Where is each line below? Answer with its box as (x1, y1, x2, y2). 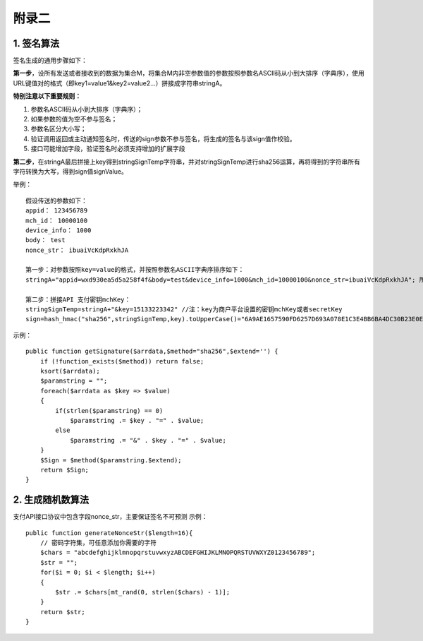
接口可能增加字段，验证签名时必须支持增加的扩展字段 (30, 145, 185, 153)
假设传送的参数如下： (25, 196, 87, 205)
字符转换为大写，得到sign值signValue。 (13, 167, 128, 176)
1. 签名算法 (13, 37, 60, 49)
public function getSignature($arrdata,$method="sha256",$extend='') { (25, 347, 278, 356)
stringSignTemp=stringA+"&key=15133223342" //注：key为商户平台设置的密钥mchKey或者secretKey (25, 306, 343, 313)
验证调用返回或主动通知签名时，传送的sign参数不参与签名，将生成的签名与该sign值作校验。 (30, 134, 296, 143)
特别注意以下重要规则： (13, 92, 81, 100)
